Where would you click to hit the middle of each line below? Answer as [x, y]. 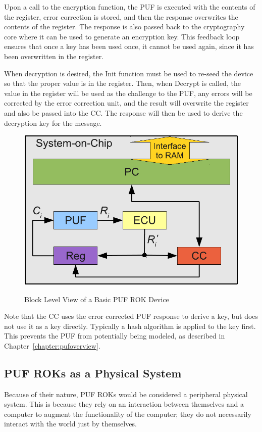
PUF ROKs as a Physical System [93, 373]
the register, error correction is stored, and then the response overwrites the [121, 16]
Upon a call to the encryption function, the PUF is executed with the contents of [130, 7]
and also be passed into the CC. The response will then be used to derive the [123, 112]
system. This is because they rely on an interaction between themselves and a [124, 404]
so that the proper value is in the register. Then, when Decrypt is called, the [122, 83]
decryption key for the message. [53, 123]
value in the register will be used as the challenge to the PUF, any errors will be [128, 93]
